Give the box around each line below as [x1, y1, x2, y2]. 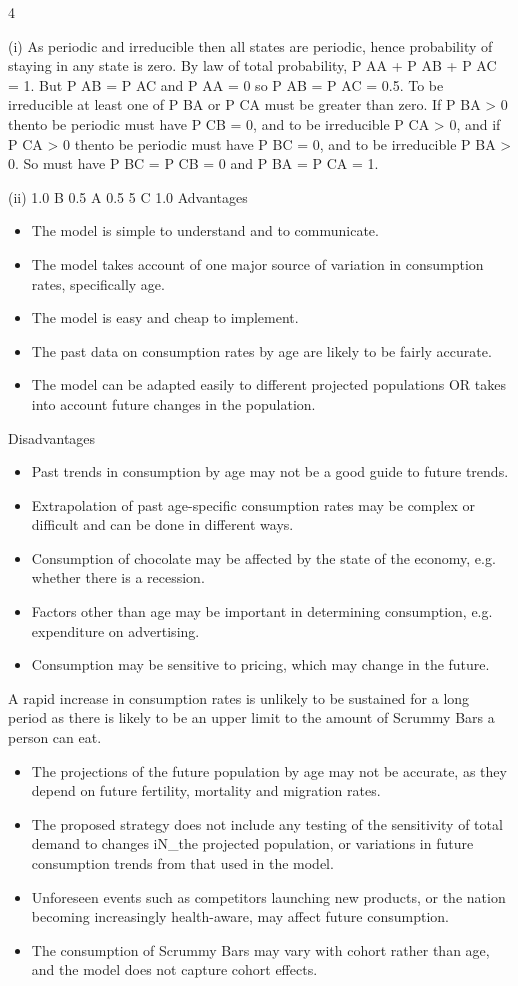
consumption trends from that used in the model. [31, 853, 334, 873]
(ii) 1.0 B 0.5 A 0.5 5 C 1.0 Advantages [8, 186, 248, 207]
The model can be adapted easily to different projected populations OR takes [31, 374, 506, 395]
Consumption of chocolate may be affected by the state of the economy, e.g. [31, 547, 496, 568]
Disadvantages [8, 427, 96, 448]
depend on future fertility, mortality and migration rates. [31, 780, 381, 801]
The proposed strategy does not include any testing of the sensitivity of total [31, 813, 503, 834]
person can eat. [8, 727, 102, 748]
